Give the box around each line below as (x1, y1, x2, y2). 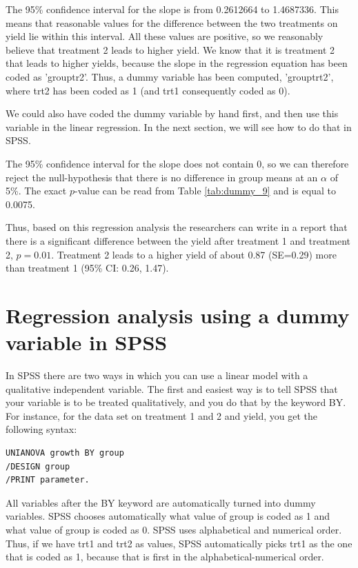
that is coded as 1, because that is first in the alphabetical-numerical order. (6, 549, 324, 564)
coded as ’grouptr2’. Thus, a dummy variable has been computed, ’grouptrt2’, (6, 69, 334, 83)
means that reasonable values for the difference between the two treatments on (6, 15, 338, 30)
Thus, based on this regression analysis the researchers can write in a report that (6, 220, 348, 234)
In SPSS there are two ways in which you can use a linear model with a (6, 368, 308, 382)
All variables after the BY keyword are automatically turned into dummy (6, 495, 316, 509)
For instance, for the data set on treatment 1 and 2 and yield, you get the (6, 408, 317, 423)
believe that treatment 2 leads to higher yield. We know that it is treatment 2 (6, 42, 335, 57)
